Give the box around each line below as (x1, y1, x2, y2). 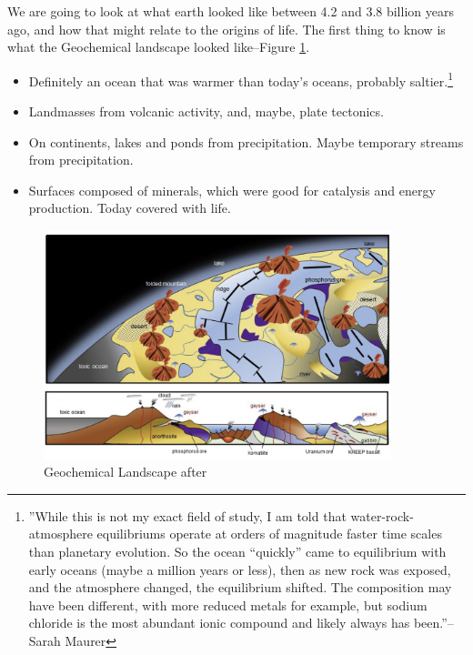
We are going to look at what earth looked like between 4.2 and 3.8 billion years (7, 2, 454, 20)
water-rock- (350, 506, 414, 525)
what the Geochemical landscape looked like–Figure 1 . (7, 37, 310, 56)
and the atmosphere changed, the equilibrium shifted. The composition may (28, 578, 452, 597)
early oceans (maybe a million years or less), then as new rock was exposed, (28, 559, 451, 579)
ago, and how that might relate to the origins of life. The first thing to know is (7, 19, 446, 38)
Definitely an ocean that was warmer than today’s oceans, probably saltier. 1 (28, 68, 453, 90)
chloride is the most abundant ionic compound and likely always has (28, 613, 410, 632)
